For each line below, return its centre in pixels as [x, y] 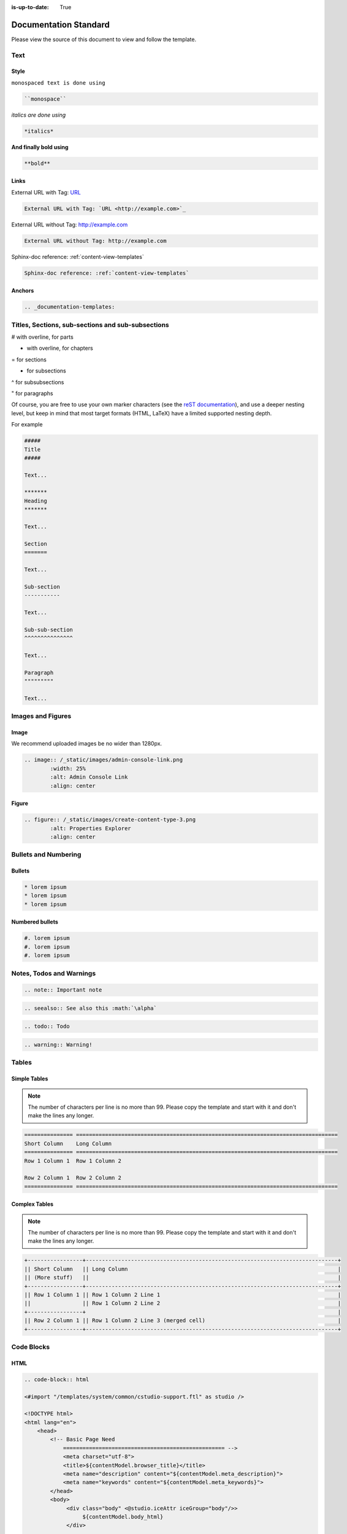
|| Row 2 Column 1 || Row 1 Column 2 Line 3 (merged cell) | [183, 1320]
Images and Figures [41, 716]
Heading [36, 501]
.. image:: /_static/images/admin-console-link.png [104, 760]
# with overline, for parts [42, 337]
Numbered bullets [35, 922]
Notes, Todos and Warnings [54, 973]
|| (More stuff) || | [183, 1278]
